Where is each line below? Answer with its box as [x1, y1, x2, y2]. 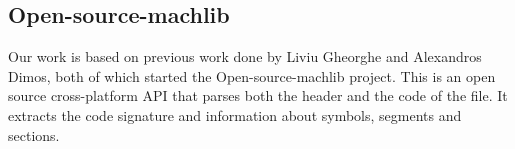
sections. [8, 124, 60, 145]
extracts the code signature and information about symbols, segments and [8, 104, 462, 125]
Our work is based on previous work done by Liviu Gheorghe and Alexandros [8, 46, 482, 67]
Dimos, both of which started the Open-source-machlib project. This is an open [8, 65, 496, 86]
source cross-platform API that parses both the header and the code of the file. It [8, 85, 508, 106]
